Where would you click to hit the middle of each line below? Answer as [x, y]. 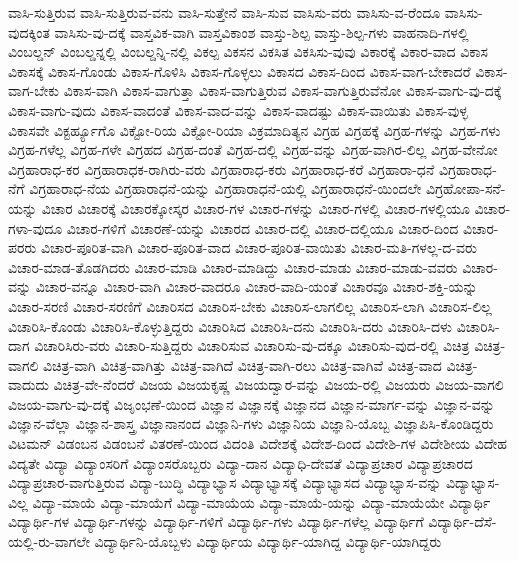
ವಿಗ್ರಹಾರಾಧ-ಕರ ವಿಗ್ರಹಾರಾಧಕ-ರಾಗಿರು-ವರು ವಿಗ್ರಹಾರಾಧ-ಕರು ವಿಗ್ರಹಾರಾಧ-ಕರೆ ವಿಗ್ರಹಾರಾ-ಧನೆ [221, 168]
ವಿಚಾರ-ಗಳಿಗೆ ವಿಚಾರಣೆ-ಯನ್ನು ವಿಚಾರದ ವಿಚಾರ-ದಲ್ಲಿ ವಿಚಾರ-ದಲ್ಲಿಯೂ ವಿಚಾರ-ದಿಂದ [262, 227]
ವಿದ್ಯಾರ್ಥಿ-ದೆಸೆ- [462, 521]
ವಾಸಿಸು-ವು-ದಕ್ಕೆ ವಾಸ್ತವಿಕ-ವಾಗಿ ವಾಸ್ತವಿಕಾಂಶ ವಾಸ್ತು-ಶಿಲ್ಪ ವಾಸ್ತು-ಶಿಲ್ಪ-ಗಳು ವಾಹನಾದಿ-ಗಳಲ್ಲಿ [261, 31]
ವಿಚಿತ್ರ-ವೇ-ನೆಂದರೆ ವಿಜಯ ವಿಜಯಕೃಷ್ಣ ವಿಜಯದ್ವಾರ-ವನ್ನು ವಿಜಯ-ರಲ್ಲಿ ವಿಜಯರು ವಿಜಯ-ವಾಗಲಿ [278, 384]
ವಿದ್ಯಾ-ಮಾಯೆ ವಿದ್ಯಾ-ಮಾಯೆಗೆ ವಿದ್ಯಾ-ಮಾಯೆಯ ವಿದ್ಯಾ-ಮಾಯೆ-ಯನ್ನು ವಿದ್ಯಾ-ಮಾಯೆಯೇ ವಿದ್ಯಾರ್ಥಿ [261, 501]
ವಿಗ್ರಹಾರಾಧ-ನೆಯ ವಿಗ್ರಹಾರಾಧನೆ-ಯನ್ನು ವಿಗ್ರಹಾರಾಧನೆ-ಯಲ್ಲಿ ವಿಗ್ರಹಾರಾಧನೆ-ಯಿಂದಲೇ [225, 188]
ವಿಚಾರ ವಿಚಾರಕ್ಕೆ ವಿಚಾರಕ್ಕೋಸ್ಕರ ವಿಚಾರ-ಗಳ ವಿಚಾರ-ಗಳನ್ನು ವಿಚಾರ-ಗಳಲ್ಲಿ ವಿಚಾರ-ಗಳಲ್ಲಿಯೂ [255, 207]
